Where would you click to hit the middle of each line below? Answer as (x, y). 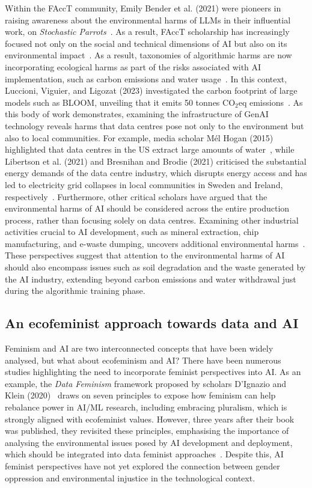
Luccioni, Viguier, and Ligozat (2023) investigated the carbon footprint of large (151, 90)
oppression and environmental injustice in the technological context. (130, 477)
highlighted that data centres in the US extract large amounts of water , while (150, 149)
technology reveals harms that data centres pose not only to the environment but (154, 125)
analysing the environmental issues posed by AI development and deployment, (149, 442)
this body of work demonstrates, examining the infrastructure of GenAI (137, 114)
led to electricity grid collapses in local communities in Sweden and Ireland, (144, 184)
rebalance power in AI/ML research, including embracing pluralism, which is (146, 407)
